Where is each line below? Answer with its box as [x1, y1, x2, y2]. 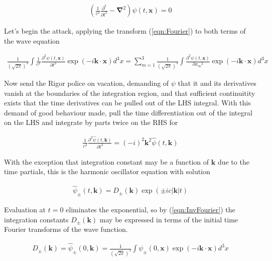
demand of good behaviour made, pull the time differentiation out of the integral [4, 107, 252, 117]
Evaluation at [4, 204, 46, 215]
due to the [217, 156, 249, 167]
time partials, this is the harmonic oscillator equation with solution [4, 166, 210, 177]
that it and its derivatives [178, 78, 256, 88]
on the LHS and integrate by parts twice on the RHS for [4, 117, 178, 127]
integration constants [4, 214, 69, 224]
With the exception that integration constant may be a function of [4, 156, 209, 167]
